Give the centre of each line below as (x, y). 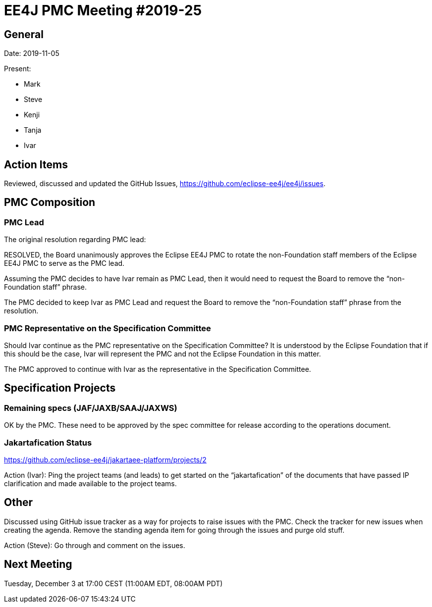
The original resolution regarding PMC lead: (75, 240)
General (24, 34)
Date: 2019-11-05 (32, 53)
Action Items (36, 164)
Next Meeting (38, 564)
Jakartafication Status (48, 442)
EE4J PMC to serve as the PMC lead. (64, 263)
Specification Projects (60, 388)
